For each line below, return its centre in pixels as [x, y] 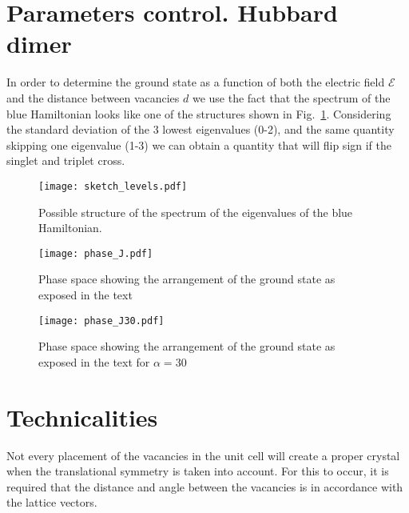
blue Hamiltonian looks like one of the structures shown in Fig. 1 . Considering [199, 113]
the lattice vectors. [52, 502]
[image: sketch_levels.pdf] [113, 186]
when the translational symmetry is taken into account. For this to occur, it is [198, 471]
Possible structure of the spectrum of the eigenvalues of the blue [196, 212]
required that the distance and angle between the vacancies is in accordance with [205, 486]
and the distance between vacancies [93, 97]
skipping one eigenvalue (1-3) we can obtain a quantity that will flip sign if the [199, 144]
